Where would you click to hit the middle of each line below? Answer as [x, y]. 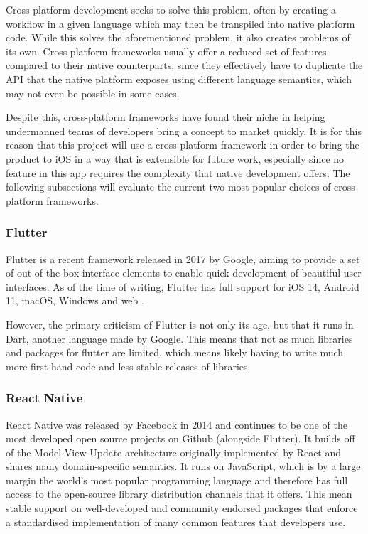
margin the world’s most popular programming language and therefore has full [177, 480]
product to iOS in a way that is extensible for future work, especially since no [175, 158]
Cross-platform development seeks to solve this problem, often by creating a [171, 9]
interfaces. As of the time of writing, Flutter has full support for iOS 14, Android [183, 286]
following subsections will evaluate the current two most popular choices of [168, 187]
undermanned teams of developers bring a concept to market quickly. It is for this [184, 130]
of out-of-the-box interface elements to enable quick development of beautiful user [184, 273]
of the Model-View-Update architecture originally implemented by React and [174, 452]
